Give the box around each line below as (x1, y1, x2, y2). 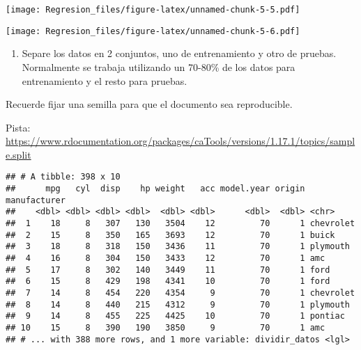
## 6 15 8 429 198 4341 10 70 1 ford (6, 276, 330, 287)
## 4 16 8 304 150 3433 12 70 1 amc (6, 253, 325, 264)
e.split (6, 147, 31, 161)
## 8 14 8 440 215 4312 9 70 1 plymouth (6, 299, 350, 310)
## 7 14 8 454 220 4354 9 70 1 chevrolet (6, 288, 355, 299)
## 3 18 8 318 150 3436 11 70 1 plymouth (6, 241, 350, 252)
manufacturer (6, 195, 66, 205)
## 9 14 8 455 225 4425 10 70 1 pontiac (6, 311, 345, 321)
